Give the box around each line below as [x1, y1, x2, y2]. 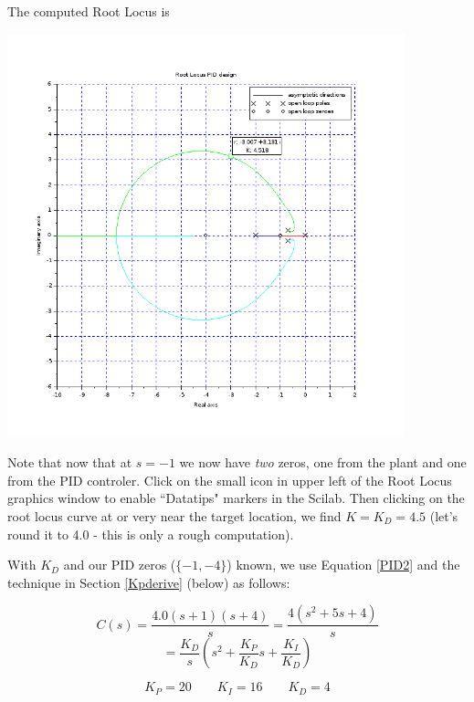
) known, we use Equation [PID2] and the [226, 555, 460, 574]
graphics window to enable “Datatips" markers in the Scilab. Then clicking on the [7, 488, 465, 508]
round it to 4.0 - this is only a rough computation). [7, 524, 294, 543]
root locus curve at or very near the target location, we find [7, 506, 342, 525]
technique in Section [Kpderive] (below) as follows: [7, 572, 290, 592]
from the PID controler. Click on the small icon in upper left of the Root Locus [7, 470, 452, 489]
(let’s [429, 506, 458, 525]
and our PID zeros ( [63, 555, 176, 574]
